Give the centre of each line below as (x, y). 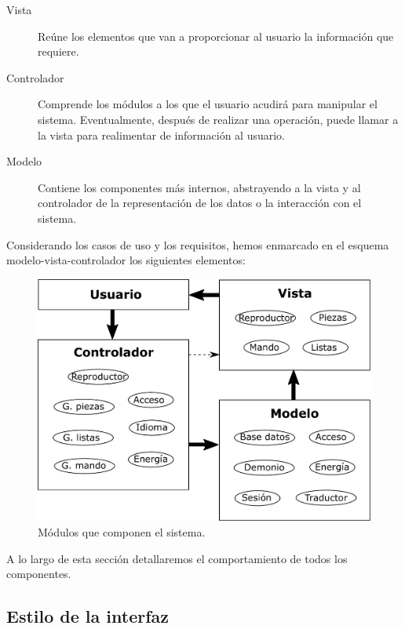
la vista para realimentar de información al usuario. (161, 135)
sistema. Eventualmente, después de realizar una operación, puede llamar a (218, 119)
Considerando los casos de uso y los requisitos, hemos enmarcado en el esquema (198, 244)
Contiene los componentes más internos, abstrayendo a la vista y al (199, 187)
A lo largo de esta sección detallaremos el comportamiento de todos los (177, 558)
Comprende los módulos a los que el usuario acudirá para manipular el (208, 104)
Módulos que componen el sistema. (122, 532)
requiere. (58, 51)
